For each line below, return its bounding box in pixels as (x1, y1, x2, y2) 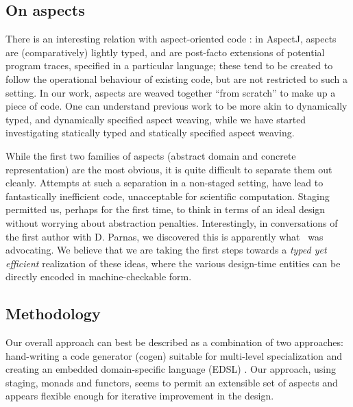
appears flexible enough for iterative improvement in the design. (5, 388, 274, 403)
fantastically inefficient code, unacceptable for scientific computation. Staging (5, 188, 330, 203)
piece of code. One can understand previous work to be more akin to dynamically (5, 99, 348, 113)
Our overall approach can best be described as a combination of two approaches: (5, 335, 343, 349)
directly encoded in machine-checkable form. (5, 269, 192, 284)
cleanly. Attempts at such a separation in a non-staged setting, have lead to (5, 175, 324, 190)
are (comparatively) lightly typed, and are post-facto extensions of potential (5, 45, 325, 59)
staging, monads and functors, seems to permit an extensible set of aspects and (5, 375, 338, 389)
